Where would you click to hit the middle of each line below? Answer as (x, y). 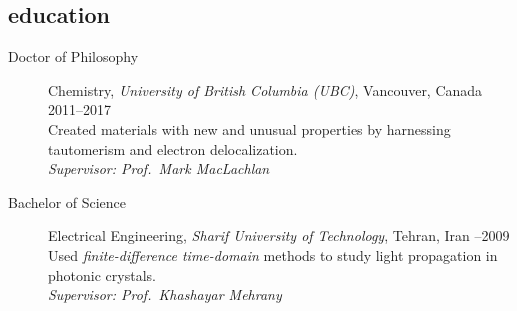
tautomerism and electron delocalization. (173, 148)
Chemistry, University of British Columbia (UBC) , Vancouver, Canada (265, 89)
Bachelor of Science (67, 201)
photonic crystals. (102, 274)
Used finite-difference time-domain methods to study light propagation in (273, 254)
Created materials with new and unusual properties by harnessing (249, 128)
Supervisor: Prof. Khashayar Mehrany (165, 294)
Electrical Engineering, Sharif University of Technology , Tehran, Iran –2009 (279, 235)
